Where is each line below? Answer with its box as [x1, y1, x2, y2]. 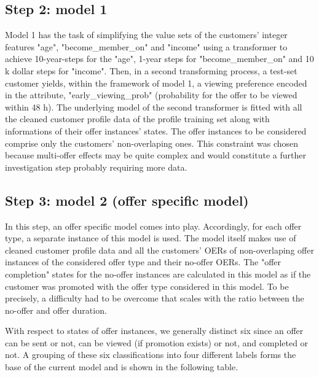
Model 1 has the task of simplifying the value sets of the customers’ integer [5, 28, 288, 41]
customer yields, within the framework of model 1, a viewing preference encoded [5, 76, 307, 89]
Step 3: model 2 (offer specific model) [5, 190, 249, 209]
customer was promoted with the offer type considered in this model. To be [5, 279, 289, 292]
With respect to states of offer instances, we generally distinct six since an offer [5, 324, 304, 337]
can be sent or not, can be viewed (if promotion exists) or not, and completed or [5, 336, 309, 349]
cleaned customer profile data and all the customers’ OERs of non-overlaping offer [5, 243, 314, 256]
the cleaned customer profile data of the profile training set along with [5, 112, 270, 125]
